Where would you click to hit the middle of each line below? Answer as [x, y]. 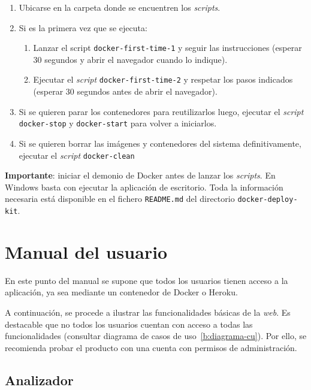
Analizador [39, 380]
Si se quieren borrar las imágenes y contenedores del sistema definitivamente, [160, 143]
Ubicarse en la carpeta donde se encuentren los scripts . [120, 7]
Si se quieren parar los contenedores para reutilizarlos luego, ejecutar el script [161, 111]
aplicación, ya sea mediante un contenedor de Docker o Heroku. [121, 292]
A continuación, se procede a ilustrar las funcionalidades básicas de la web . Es [148, 312]
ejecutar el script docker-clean [77, 155]
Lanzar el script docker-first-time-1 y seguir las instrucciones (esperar [167, 48]
